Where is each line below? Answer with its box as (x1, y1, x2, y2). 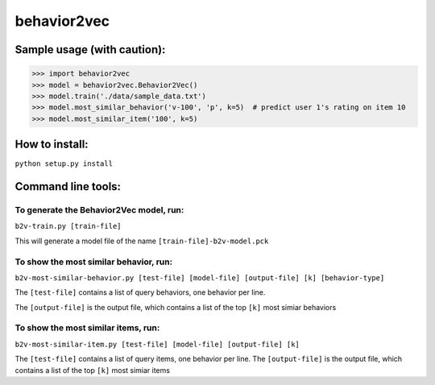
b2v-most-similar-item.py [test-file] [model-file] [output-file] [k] (14, 339, 300, 349)
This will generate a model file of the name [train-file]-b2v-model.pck (14, 236, 269, 246)
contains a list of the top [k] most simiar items (14, 365, 171, 375)
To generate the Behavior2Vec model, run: (14, 205, 184, 215)
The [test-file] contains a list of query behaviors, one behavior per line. (14, 288, 266, 297)
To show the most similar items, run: (14, 322, 160, 333)
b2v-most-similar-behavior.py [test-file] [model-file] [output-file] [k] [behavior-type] (14, 273, 385, 282)
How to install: (14, 138, 89, 151)
